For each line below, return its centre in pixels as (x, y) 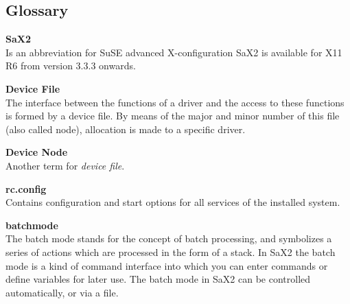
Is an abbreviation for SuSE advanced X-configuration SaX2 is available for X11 (174, 52)
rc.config (26, 188)
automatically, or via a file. (62, 292)
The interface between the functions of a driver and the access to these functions (175, 102)
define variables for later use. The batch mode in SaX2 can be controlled (158, 279)
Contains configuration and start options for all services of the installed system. (173, 202)
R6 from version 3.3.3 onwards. (71, 66)
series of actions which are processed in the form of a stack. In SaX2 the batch (171, 252)
